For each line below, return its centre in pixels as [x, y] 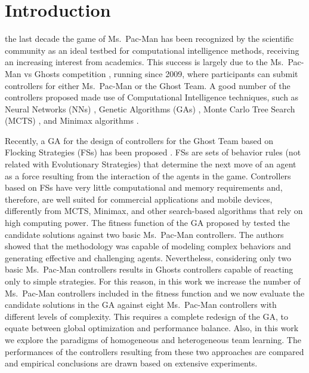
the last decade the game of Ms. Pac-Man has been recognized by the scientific [149, 39]
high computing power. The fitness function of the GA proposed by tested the [147, 223]
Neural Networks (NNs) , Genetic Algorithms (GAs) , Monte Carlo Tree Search [150, 108]
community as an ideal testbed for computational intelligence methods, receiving [152, 50]
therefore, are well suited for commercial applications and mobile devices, [139, 199]
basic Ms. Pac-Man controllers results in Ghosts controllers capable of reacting [149, 269]
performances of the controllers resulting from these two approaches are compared [154, 351]
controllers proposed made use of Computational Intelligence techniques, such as [152, 97]
